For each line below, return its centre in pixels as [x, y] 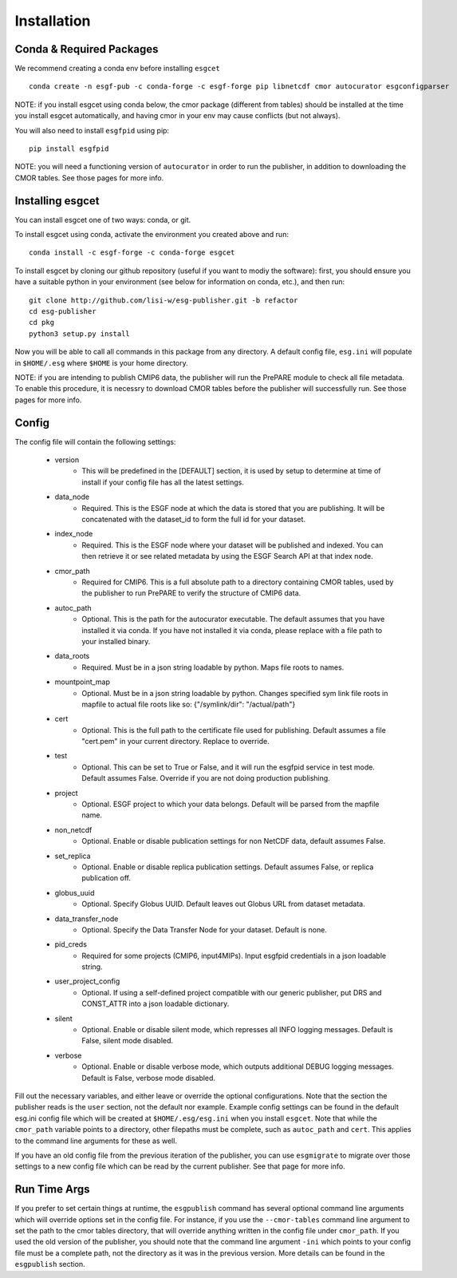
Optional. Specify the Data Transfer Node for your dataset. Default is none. [204, 929]
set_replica [73, 856]
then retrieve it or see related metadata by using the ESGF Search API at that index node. [228, 556]
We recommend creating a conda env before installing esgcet [118, 69]
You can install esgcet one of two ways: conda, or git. [103, 220]
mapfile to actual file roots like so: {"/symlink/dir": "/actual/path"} [189, 704]
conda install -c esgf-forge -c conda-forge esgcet [132, 253]
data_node [72, 497]
